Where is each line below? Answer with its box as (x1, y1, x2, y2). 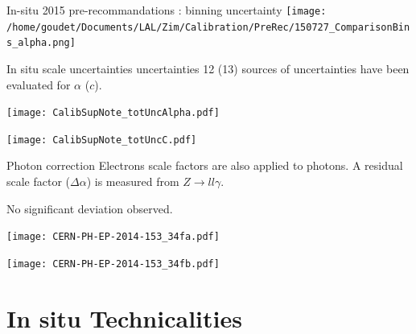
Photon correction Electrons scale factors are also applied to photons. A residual (6, 157, 403, 174)
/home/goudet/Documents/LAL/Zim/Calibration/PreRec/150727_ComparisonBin (6, 21, 410, 33)
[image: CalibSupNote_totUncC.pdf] (6, 134, 197, 146)
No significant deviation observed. (6, 200, 173, 216)
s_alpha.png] (6, 37, 76, 49)
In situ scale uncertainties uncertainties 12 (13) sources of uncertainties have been (6, 60, 410, 76)
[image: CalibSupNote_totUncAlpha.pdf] (6, 107, 220, 119)
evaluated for (6, 76, 71, 93)
